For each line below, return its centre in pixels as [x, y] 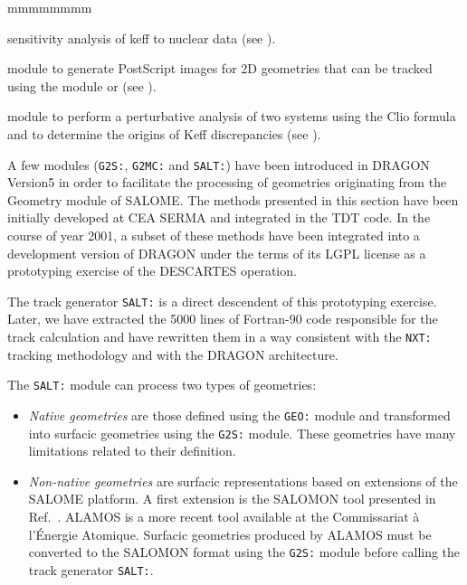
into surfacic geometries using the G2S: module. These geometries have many [242, 433]
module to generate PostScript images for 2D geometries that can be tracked [220, 68]
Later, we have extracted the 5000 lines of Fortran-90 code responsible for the [223, 319]
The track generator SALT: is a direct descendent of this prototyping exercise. [222, 301]
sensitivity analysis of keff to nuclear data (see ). [142, 38]
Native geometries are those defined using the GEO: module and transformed [239, 415]
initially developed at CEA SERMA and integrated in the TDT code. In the [219, 217]
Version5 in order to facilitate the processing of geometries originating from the [227, 182]
